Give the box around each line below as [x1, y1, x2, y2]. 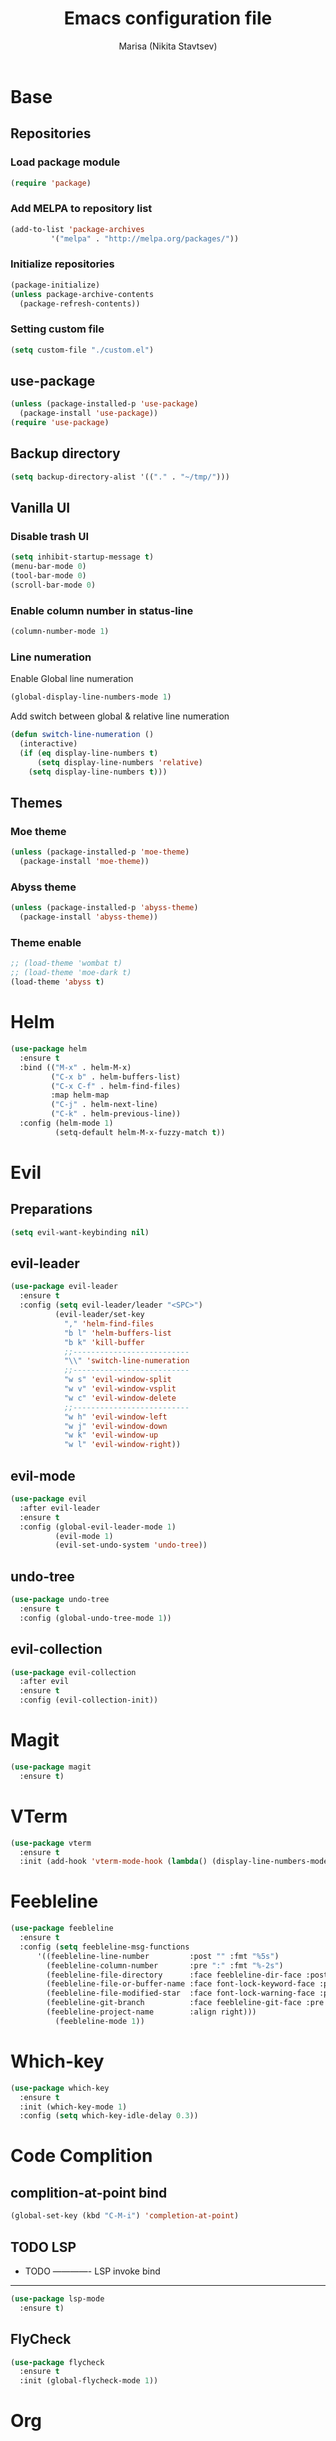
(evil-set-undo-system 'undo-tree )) [54, 1540, 208, 1551]
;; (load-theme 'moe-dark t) [10, 968, 132, 978]
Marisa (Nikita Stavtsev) [118, 40, 218, 52]
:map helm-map [50, 1090, 110, 1101]
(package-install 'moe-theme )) [19, 857, 150, 867]
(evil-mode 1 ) [54, 1531, 114, 1541]
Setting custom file [10, 322, 105, 336]
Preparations [10, 1201, 93, 1218]
